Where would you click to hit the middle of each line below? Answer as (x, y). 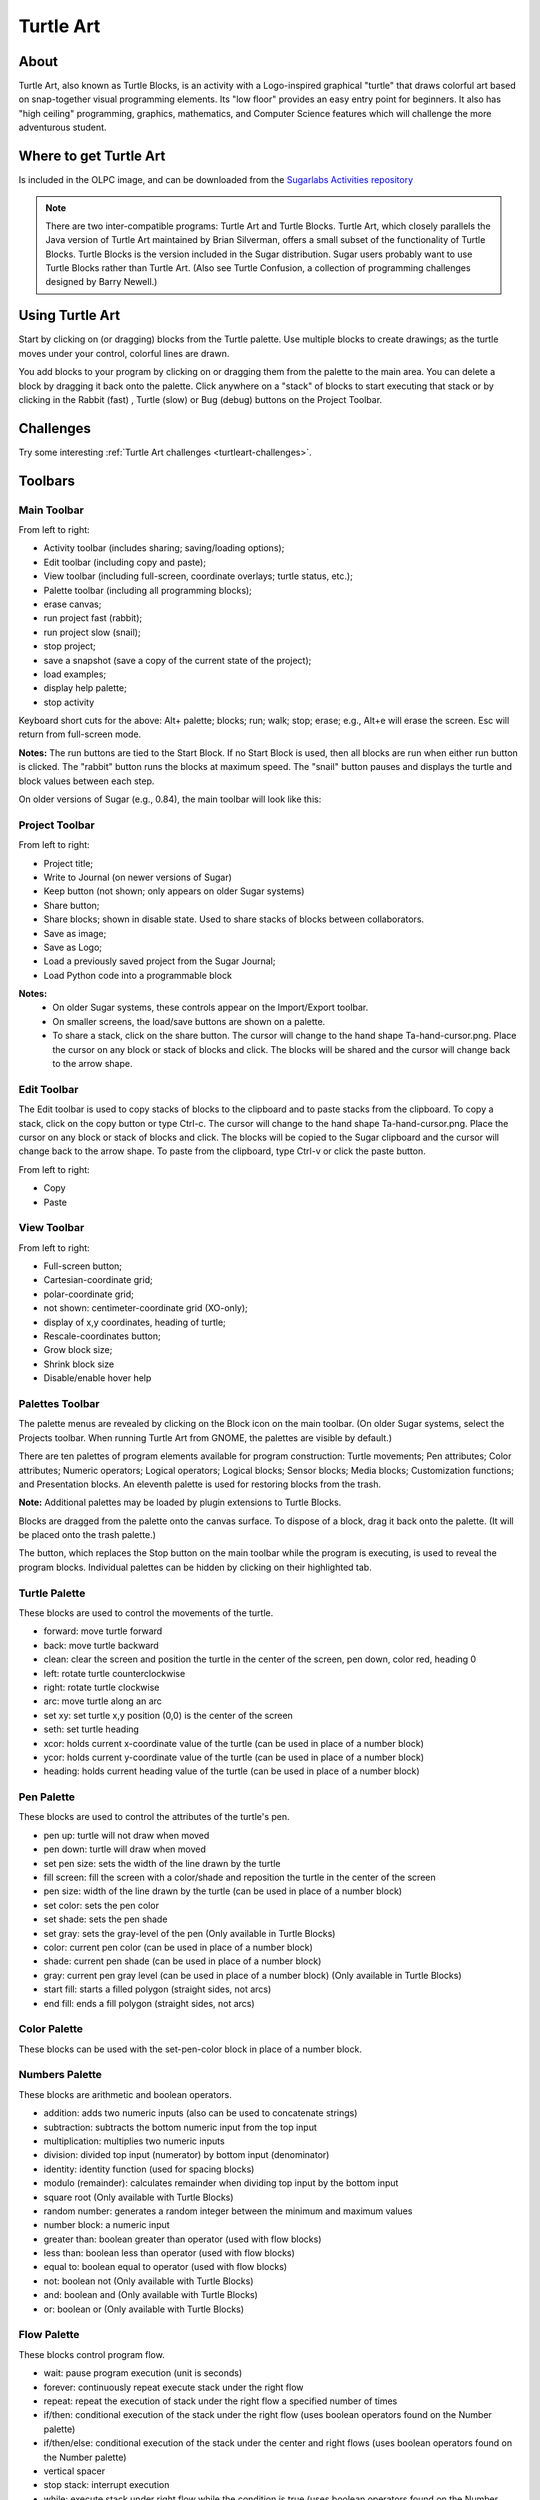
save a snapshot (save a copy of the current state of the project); (177, 660)
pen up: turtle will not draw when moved (126, 1835)
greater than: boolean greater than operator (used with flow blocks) (182, 2239)
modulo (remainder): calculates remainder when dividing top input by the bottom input (221, 2183)
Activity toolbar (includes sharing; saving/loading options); (164, 548)
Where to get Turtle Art (92, 156)
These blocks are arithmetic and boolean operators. (125, 2094)
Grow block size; (78, 1350)
